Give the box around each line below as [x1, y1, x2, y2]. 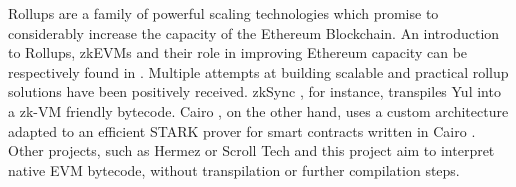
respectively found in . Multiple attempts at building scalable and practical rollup [8, 61, 509, 82]
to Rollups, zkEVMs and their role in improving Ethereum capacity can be [8, 42, 468, 63]
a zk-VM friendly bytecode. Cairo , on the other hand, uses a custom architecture [8, 100, 509, 121]
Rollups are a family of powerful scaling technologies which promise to [8, 3, 439, 23]
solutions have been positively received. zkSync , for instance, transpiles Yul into [8, 81, 501, 102]
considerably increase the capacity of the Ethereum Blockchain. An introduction [8, 22, 500, 43]
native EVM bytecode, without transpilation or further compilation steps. [8, 159, 460, 180]
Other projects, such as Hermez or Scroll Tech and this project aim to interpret [8, 140, 495, 161]
